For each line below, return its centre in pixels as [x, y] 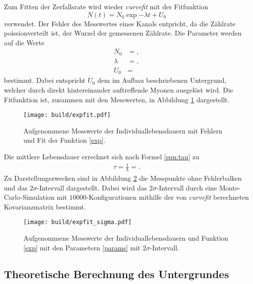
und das [16, 187]
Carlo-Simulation [29, 197]
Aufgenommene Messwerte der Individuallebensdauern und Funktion [126, 238]
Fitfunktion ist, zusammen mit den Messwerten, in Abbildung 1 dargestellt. [117, 99]
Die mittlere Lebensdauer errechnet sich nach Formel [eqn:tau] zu [102, 156]
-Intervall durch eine [187, 187]
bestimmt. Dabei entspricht [45, 80]
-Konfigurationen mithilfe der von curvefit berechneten [168, 197]
